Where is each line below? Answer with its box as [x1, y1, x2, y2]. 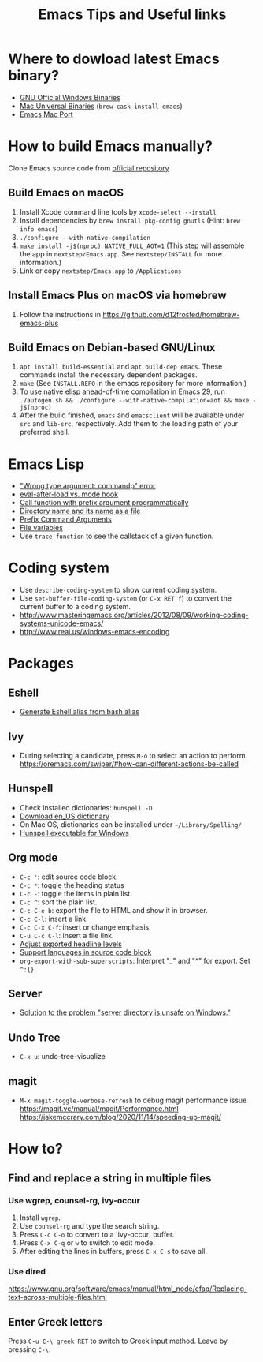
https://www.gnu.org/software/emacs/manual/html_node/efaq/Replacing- [8, 1284, 248, 1293]
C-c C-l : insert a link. [19, 914, 88, 923]
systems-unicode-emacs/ [19, 619, 104, 628]
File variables [19, 523, 63, 533]
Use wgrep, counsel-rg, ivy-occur [8, 1195, 140, 1206]
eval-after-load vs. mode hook [19, 489, 119, 499]
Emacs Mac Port [19, 109, 73, 119]
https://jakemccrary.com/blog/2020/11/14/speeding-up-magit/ [19, 1113, 222, 1122]
